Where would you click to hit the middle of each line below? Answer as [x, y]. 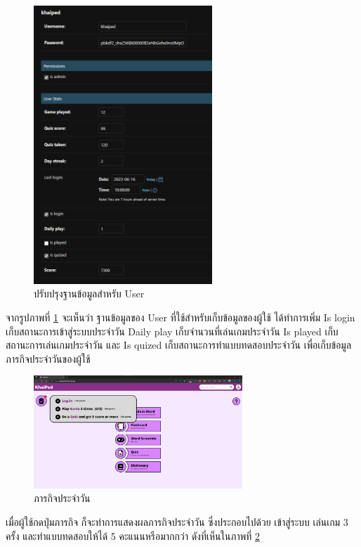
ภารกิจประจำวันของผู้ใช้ [48, 358]
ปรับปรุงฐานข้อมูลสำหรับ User [89, 294]
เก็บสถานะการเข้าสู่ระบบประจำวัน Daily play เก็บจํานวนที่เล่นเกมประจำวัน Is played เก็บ [172, 331]
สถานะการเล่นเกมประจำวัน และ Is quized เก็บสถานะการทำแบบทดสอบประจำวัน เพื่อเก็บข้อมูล [179, 345]
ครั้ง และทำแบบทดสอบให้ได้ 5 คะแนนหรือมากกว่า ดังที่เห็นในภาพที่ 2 [133, 535]
